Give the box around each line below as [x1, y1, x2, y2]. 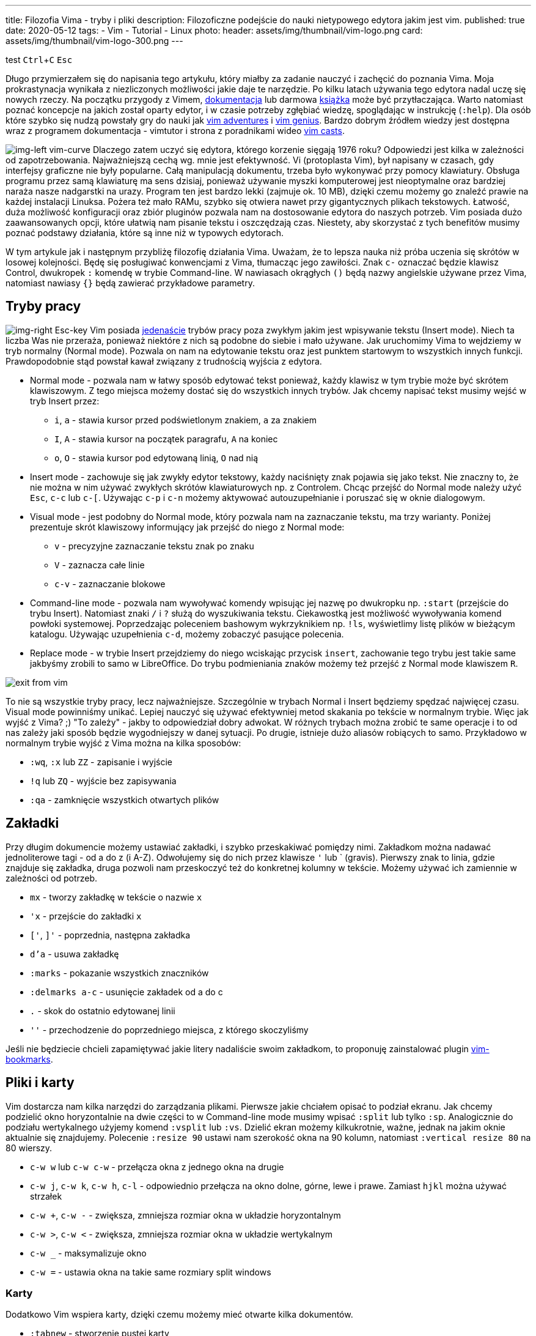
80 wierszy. [6, 1142, 53, 1153]
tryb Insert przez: [30, 395, 100, 406]
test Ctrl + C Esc [6, 54, 73, 65]
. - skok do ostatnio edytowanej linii [30, 1005, 175, 1016]
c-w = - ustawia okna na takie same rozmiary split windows [30, 1266, 271, 1277]
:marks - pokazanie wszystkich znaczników [30, 967, 209, 978]
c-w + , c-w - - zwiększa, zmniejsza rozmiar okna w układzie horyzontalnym [30, 1209, 341, 1220]
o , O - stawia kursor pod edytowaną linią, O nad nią [54, 452, 259, 463]
